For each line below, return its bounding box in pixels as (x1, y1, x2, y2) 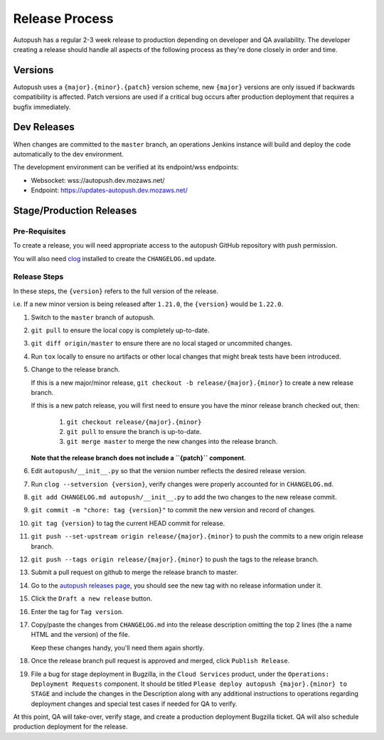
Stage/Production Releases (13, 204, 137, 216)
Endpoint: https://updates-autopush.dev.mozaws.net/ (31, 186, 188, 195)
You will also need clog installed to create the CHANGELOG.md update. (13, 254, 217, 263)
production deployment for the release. (13, 722, 128, 731)
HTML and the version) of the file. (31, 630, 130, 639)
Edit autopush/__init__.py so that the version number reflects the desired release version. (31, 467, 307, 475)
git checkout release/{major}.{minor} (66, 418, 202, 426)
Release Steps (13, 272, 64, 282)
